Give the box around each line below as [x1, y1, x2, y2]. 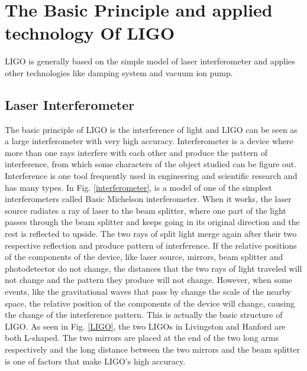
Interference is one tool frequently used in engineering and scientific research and [5, 170, 298, 182]
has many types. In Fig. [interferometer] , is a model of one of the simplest [5, 181, 272, 193]
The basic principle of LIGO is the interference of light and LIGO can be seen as [5, 123, 298, 135]
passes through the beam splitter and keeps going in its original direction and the [5, 216, 300, 228]
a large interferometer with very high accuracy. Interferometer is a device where [5, 135, 293, 147]
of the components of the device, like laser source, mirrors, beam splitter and [5, 250, 283, 263]
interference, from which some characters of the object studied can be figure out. [5, 158, 297, 170]
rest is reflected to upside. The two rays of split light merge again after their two [5, 227, 297, 240]
